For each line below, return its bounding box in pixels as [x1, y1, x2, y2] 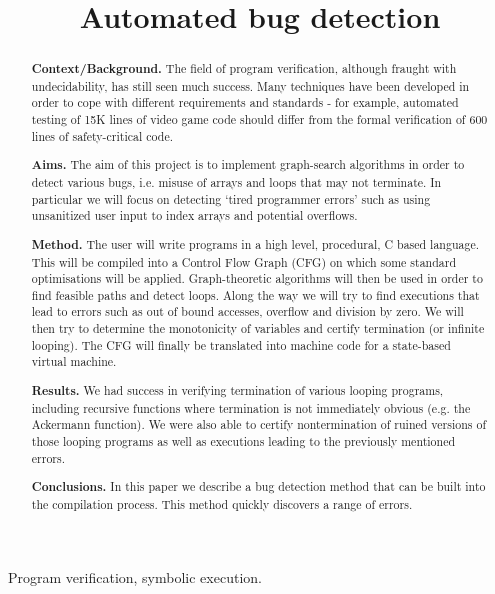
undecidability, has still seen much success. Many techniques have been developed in [31, 77, 470, 94]
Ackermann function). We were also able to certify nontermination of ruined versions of [31, 416, 487, 433]
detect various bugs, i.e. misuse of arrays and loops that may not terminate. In [31, 174, 442, 190]
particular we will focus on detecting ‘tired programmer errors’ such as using [31, 190, 431, 207]
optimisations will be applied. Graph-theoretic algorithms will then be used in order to [31, 270, 483, 287]
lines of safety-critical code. [31, 127, 173, 144]
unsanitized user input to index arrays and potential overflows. [31, 207, 358, 224]
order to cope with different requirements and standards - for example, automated [31, 94, 459, 111]
